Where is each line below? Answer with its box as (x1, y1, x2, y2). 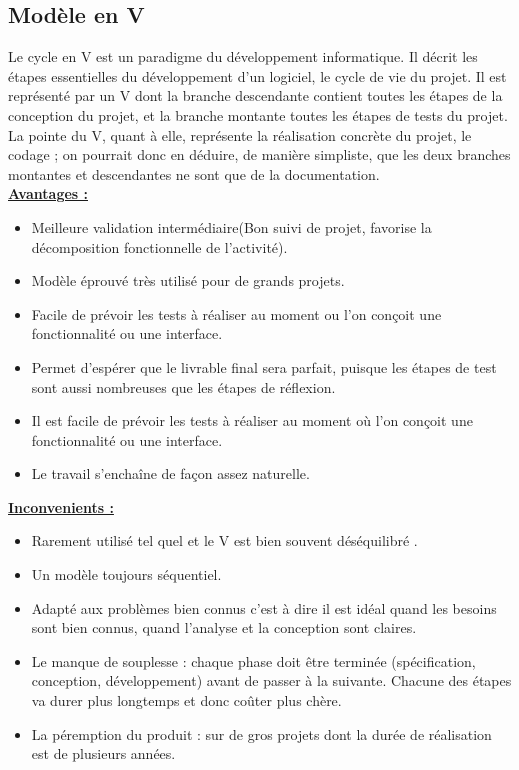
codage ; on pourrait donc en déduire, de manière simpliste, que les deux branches (8, 144, 511, 165)
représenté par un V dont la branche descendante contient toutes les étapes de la (8, 85, 503, 106)
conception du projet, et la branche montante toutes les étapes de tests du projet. (8, 104, 508, 125)
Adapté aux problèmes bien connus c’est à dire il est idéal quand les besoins (31, 597, 497, 618)
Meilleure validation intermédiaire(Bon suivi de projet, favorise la (31, 216, 432, 237)
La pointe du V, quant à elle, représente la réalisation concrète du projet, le (8, 124, 472, 145)
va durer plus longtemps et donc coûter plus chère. (31, 690, 342, 711)
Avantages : (8, 183, 88, 204)
